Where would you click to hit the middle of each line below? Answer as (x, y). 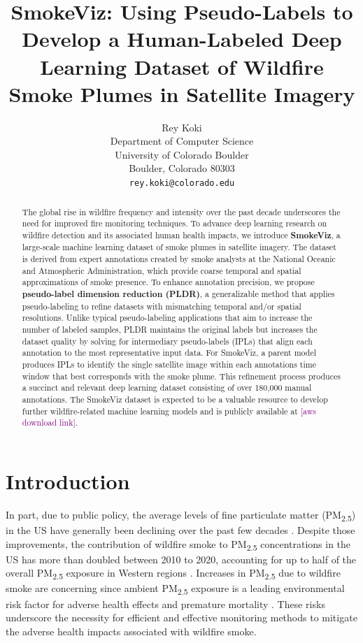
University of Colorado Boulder (182, 154)
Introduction (68, 481)
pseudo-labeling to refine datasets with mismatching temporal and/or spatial (162, 306)
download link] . (50, 422)
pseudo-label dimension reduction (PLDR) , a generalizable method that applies (178, 294)
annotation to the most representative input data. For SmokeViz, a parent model (169, 353)
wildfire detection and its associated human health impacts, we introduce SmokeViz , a (181, 235)
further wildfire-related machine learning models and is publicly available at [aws (169, 411)
